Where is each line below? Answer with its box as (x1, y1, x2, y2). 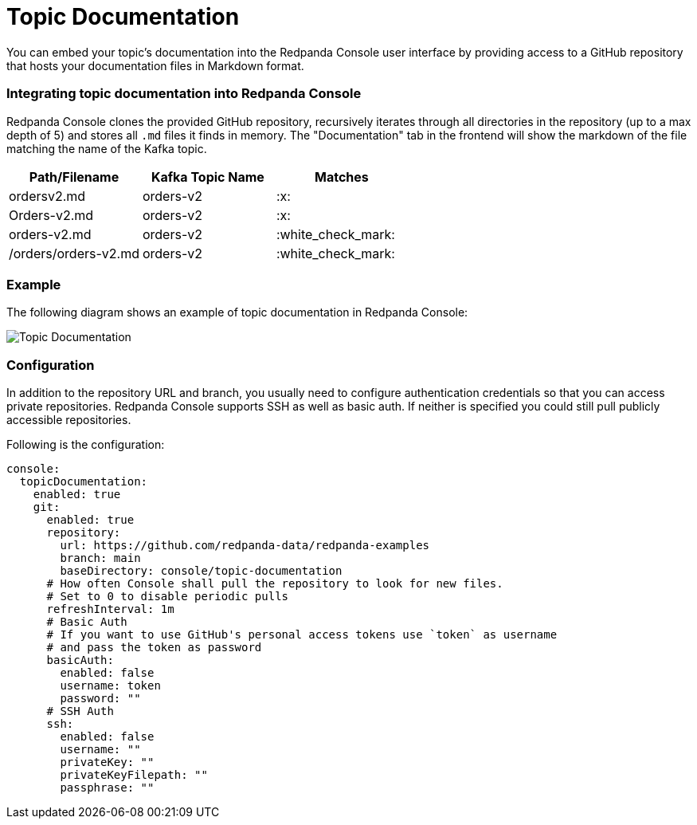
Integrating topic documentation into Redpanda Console (6, 85, 362, 102)
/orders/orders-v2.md (9, 245, 139, 261)
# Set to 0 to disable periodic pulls (46, 590, 289, 603)
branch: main (60, 552, 141, 564)
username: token (60, 679, 161, 692)
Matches (314, 168, 369, 185)
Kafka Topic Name (151, 168, 264, 185)
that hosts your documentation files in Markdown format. (6, 58, 304, 73)
